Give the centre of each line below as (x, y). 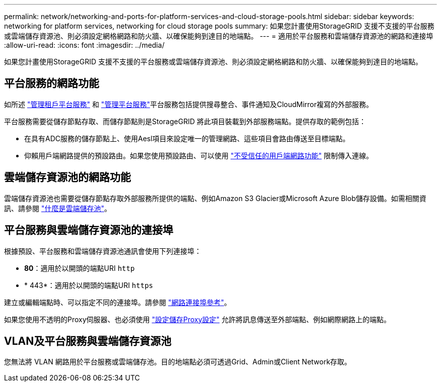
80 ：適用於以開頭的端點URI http (80, 268)
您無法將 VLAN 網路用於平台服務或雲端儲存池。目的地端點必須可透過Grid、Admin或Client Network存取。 (178, 362)
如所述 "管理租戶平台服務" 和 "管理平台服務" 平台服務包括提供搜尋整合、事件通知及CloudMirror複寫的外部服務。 (189, 104)
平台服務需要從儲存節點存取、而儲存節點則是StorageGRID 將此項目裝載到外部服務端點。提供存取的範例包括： (185, 121)
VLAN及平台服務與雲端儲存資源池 (88, 341)
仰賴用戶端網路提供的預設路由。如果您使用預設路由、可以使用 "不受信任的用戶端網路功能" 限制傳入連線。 (199, 155)
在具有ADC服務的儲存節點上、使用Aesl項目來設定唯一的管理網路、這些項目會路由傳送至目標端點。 (187, 138)
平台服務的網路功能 (52, 83)
